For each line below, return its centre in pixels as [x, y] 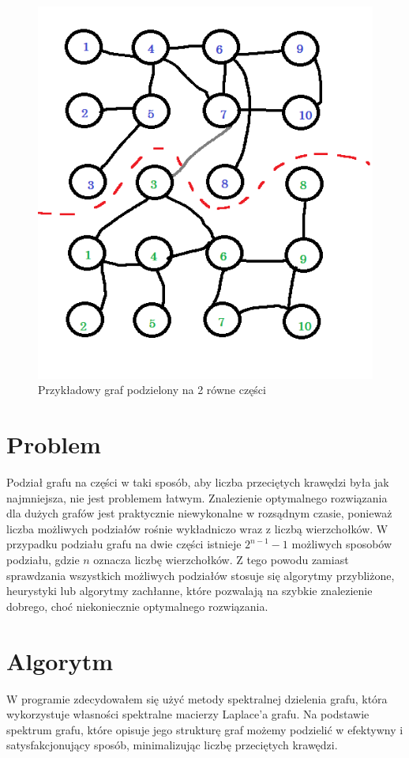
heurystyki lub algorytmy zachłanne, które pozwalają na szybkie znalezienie [189, 591]
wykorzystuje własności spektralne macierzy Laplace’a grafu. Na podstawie [188, 714]
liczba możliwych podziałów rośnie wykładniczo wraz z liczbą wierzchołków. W [197, 528]
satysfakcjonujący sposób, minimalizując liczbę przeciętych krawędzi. [172, 745]
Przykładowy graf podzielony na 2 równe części [152, 390]
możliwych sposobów [342, 544]
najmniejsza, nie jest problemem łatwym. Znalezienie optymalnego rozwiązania [197, 497]
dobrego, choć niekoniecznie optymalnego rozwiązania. [137, 606]
